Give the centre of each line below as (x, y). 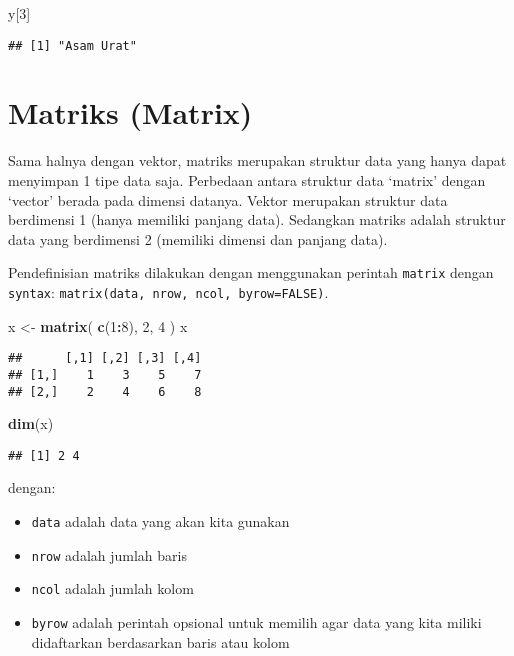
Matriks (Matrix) (130, 112)
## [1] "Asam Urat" (72, 45)
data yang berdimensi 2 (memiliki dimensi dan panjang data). (198, 238)
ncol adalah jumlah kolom (112, 588)
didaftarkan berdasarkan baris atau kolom (160, 641)
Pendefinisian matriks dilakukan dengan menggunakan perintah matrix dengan (251, 272)
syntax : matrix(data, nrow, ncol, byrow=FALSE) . (168, 292)
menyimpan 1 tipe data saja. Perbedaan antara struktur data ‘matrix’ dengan (247, 179)
